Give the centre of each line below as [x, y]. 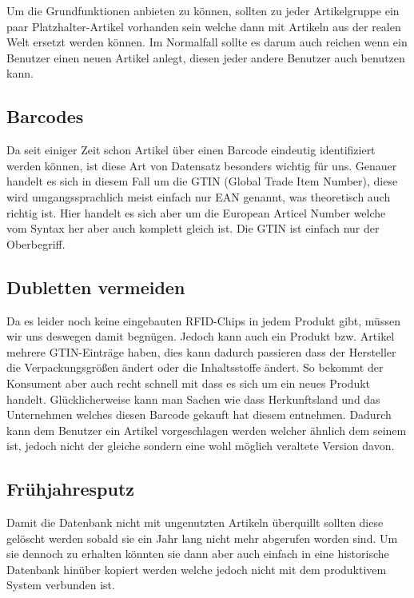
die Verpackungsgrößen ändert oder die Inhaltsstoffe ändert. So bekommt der [195, 367]
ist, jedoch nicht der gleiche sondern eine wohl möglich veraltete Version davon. [201, 446]
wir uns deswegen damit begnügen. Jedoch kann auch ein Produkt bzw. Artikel [201, 336]
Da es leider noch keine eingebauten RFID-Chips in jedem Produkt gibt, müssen [203, 320]
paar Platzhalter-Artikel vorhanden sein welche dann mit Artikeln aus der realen [204, 26]
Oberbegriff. [36, 243]
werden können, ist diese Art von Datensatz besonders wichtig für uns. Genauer [202, 165]
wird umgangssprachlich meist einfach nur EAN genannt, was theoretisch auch [199, 196]
